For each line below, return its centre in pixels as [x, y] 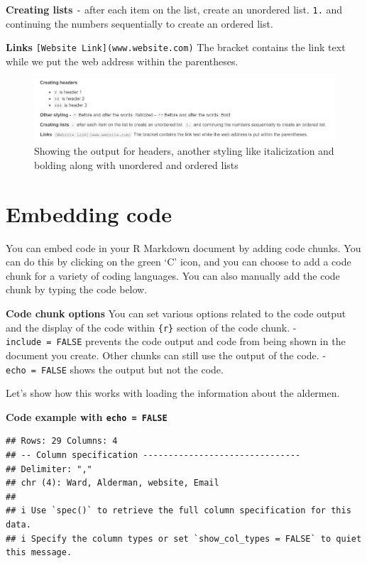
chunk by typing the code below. [77, 289]
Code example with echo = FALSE [87, 416]
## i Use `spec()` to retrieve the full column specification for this [179, 511]
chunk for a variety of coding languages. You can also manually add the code [173, 275]
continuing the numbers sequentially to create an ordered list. [139, 23]
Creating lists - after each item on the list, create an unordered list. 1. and [174, 9]
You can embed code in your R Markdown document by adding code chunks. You [183, 247]
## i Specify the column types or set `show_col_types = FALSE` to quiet [184, 539]
